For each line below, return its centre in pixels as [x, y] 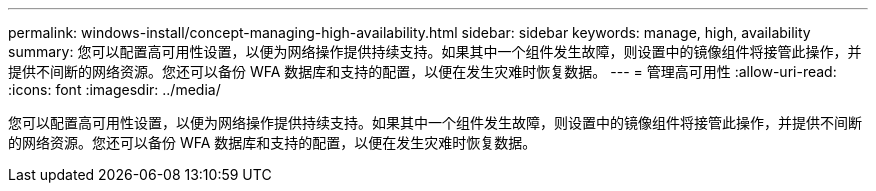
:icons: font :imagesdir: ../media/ [114, 89]
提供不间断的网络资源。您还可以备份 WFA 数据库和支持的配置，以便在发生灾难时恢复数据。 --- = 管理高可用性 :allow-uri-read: [422, 71]
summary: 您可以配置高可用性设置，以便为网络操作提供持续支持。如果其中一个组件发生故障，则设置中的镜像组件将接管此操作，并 [435, 51]
